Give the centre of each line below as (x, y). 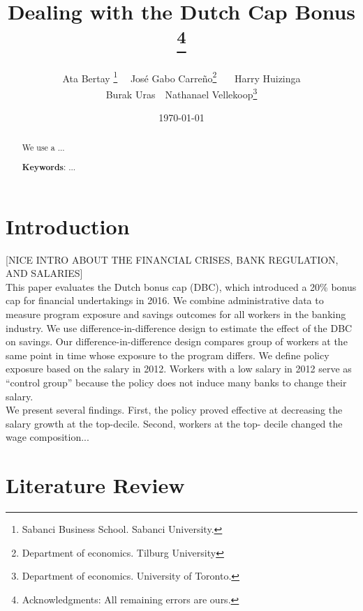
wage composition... (47, 437)
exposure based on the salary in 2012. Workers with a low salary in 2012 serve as (179, 369)
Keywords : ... (49, 167)
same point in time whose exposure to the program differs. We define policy (168, 355)
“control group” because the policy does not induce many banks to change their (176, 383)
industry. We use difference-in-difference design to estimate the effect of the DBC (179, 327)
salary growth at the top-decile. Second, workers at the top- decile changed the (174, 423)
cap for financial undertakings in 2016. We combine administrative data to (165, 300)
